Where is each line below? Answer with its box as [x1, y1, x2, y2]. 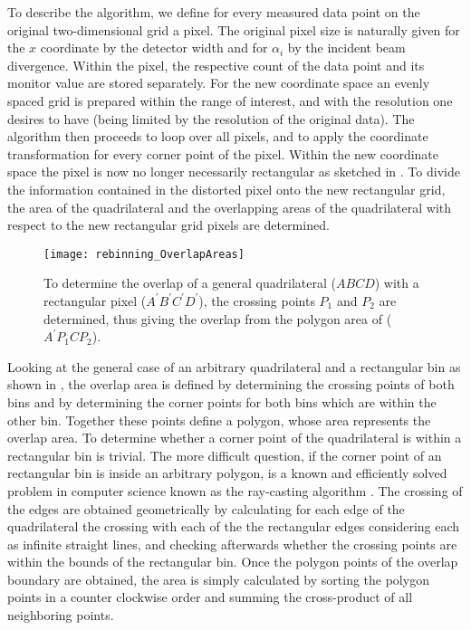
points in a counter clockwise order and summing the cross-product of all [7, 587, 413, 606]
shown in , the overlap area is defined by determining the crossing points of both [7, 375, 455, 394]
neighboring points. [7, 606, 114, 625]
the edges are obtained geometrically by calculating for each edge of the [7, 499, 405, 518]
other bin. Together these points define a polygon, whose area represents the [7, 410, 431, 429]
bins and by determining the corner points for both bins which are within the [7, 392, 437, 411]
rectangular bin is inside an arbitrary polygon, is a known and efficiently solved [7, 463, 447, 482]
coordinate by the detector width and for [40, 38, 268, 57]
